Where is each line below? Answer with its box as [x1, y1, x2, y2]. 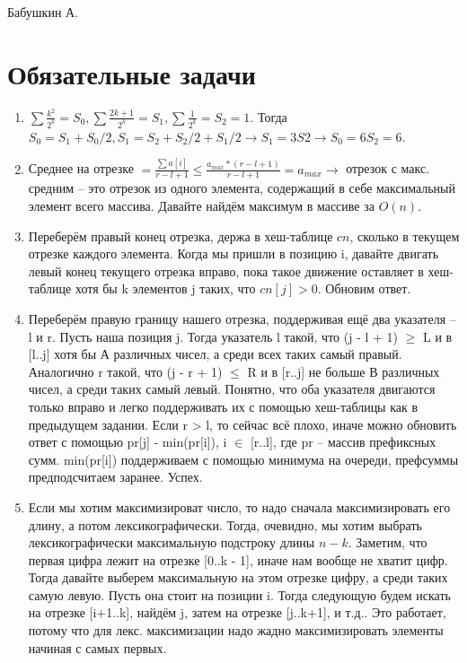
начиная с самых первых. [28, 638, 167, 657]
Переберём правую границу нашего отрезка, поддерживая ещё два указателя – [28, 309, 456, 327]
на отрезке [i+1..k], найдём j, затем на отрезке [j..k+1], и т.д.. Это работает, [28, 603, 446, 622]
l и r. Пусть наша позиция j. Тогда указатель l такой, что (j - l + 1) [28, 327, 399, 345]
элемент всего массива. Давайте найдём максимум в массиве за [28, 196, 374, 214]
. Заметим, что [348, 533, 427, 552]
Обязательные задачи [7, 55, 256, 92]
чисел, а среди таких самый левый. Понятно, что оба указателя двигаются [28, 379, 436, 398]
